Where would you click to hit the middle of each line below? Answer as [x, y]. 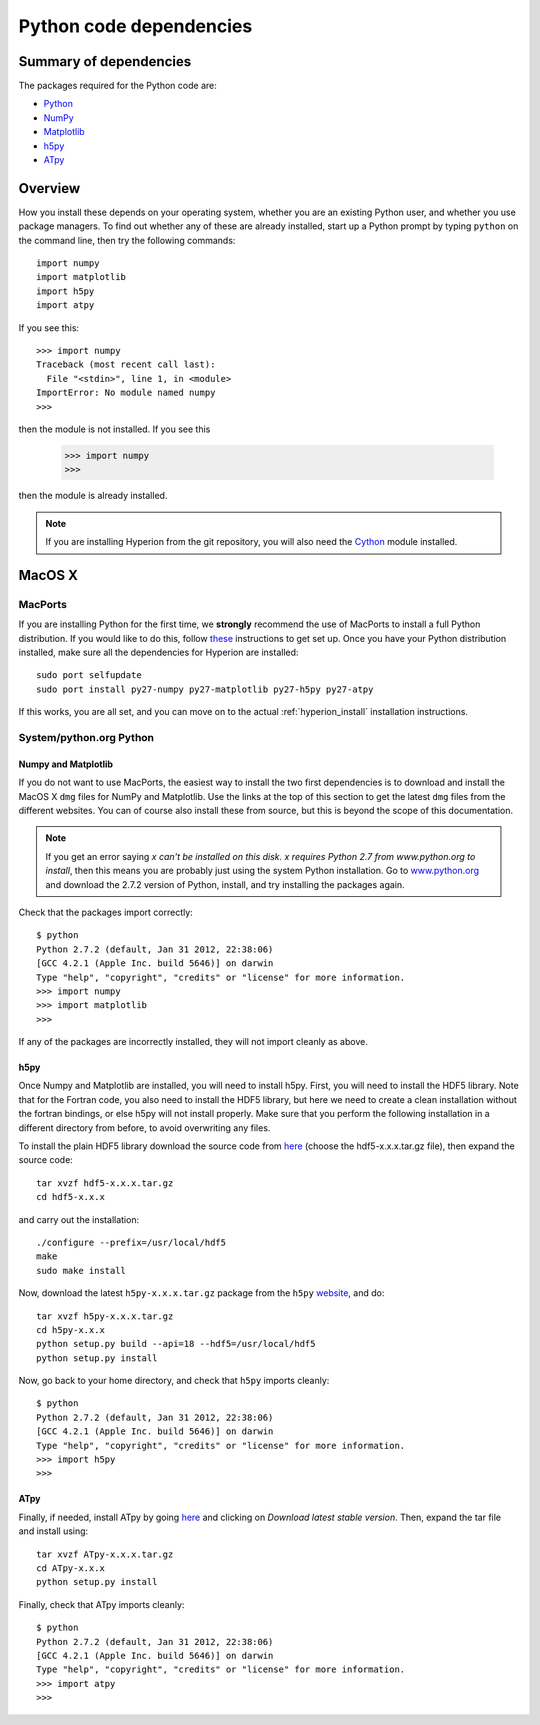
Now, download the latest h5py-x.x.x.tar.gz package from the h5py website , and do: [201, 1293]
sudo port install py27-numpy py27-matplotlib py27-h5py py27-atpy [205, 689]
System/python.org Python [86, 738]
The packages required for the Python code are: [117, 86]
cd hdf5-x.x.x [70, 1197]
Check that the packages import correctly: [106, 912]
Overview [49, 188]
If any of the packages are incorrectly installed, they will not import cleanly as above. [193, 1042]
